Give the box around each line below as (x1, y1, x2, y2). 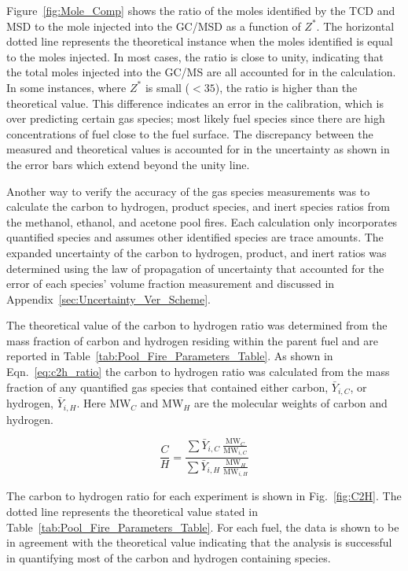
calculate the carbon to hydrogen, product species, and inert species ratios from (6, 198, 390, 215)
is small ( (145, 79, 190, 95)
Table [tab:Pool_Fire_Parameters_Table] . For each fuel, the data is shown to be (6, 518, 399, 535)
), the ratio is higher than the (215, 79, 358, 95)
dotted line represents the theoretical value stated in (6, 503, 258, 519)
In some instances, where (6, 79, 127, 95)
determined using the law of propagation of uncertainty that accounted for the (6, 260, 384, 276)
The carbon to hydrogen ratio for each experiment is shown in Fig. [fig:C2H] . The (6, 488, 402, 504)
